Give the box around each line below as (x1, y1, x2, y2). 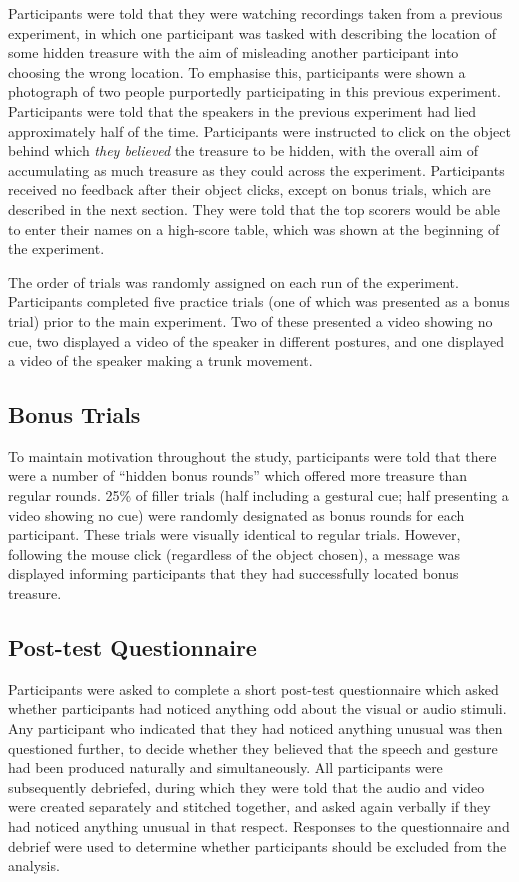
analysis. (8, 855, 60, 876)
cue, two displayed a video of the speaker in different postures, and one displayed (8, 330, 504, 351)
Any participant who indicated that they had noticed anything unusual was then (8, 718, 503, 739)
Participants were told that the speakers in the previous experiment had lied (8, 100, 477, 121)
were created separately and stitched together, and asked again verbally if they (8, 796, 491, 817)
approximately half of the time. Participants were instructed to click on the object (8, 120, 511, 141)
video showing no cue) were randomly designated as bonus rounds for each (8, 504, 465, 525)
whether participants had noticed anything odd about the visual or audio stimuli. (8, 698, 507, 719)
